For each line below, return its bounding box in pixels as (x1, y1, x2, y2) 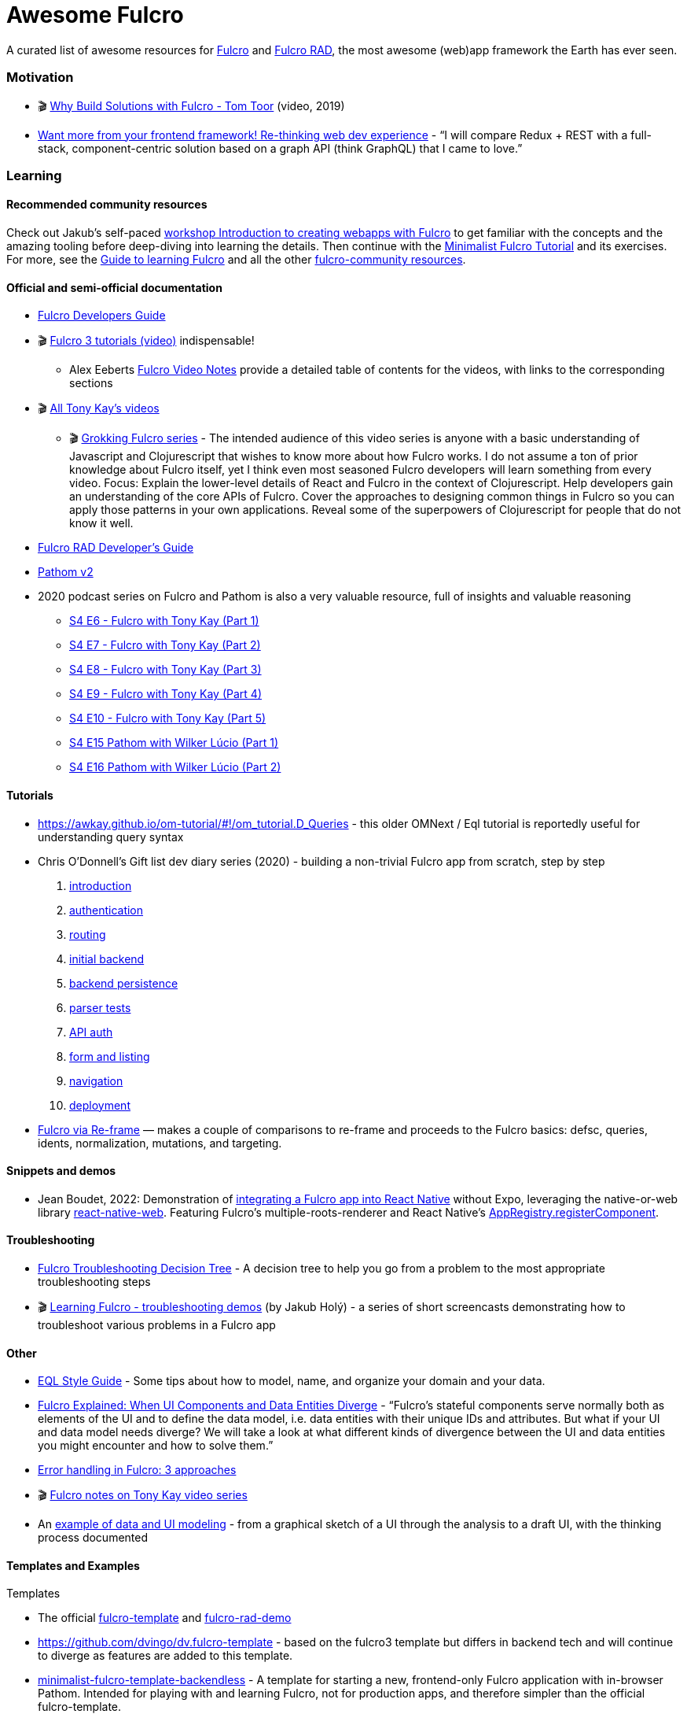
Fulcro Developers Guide (38, 308, 166, 323)
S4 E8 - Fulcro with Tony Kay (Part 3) (69, 663, 262, 677)
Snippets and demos (6, 1164, 116, 1178)
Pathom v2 (38, 565, 94, 579)
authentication (69, 903, 144, 917)
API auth (69, 1025, 113, 1039)
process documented (38, 1531, 148, 1545)
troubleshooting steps (38, 1274, 151, 1288)
